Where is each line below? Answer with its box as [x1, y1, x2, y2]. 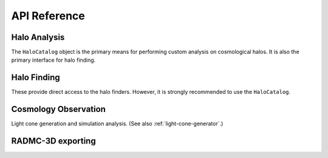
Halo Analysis [11, 32, 65, 42]
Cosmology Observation [11, 104, 106, 114]
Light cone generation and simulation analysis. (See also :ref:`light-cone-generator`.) [11, 120, 224, 127]
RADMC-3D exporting [11, 136, 97, 146]
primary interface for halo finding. [11, 56, 96, 64]
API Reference [11, 9, 85, 22]
